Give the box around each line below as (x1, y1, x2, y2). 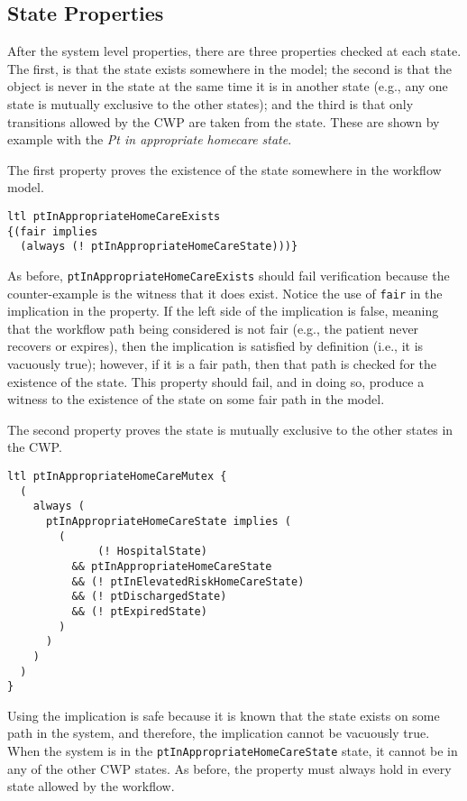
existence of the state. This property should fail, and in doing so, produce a (7, 372, 425, 391)
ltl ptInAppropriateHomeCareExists (7, 209, 221, 223)
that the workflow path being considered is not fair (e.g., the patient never (7, 318, 419, 337)
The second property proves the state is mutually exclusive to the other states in (7, 419, 453, 438)
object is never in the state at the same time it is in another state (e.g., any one (7, 77, 448, 96)
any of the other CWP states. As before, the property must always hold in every (7, 759, 452, 778)
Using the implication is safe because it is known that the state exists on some (7, 705, 440, 724)
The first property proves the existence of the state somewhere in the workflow (7, 160, 442, 179)
